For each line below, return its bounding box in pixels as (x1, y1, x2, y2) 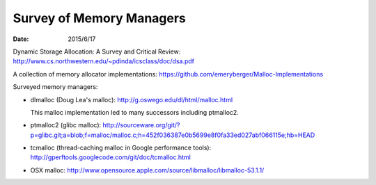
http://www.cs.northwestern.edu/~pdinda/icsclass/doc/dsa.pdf (13, 57, 195, 65)
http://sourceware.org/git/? (102, 121, 180, 129)
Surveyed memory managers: (13, 83, 98, 91)
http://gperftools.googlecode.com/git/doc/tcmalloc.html (30, 153, 191, 161)
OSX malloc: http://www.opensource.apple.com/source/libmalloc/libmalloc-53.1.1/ (30, 166, 265, 174)
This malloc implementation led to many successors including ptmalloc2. (30, 108, 240, 116)
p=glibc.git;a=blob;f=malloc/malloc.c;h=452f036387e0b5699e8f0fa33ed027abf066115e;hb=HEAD (30, 131, 315, 139)
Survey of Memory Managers (13, 10, 186, 26)
